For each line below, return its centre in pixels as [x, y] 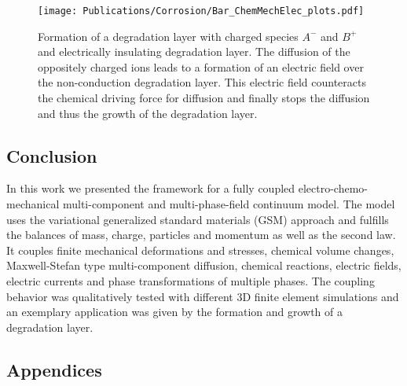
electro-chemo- [333, 188]
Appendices [54, 369]
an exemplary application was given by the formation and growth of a [174, 312]
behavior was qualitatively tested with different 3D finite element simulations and [203, 296]
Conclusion [52, 155]
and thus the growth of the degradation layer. [148, 113]
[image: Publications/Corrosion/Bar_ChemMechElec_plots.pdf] [201, 11]
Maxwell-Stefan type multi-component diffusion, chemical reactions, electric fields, [204, 265]
